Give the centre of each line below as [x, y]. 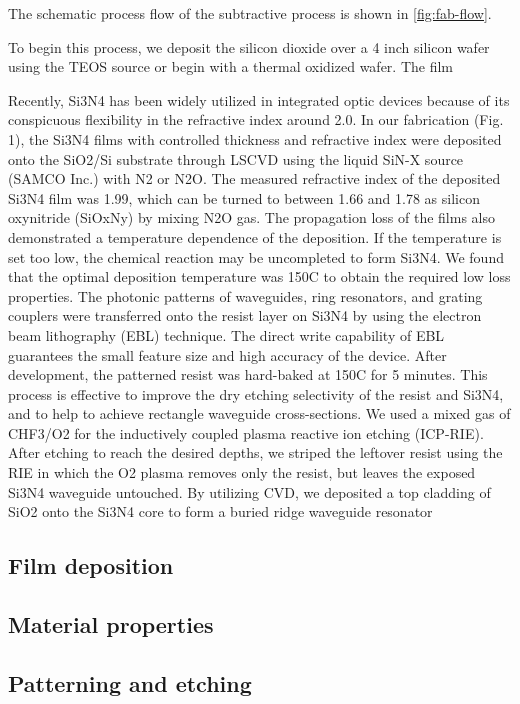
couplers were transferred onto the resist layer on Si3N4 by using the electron [245, 315]
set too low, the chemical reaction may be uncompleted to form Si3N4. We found [256, 256]
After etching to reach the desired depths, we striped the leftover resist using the [255, 452]
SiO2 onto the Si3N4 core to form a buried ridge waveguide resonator [220, 511]
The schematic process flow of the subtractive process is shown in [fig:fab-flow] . [250, 13]
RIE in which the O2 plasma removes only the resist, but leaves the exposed [242, 472]
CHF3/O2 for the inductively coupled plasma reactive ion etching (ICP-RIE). [246, 432]
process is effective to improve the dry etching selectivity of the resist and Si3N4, [256, 393]
